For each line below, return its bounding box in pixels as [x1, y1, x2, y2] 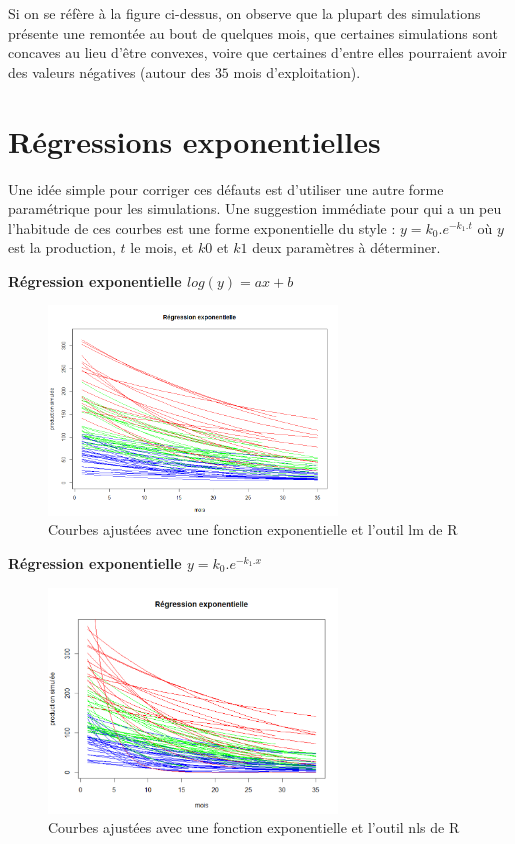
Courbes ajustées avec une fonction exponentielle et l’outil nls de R [48, 817, 460, 838]
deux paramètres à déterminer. [252, 237, 441, 258]
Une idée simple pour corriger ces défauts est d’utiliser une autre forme [8, 178, 444, 199]
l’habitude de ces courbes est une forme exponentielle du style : [8, 217, 396, 238]
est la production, [8, 237, 116, 258]
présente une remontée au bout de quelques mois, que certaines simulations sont [8, 22, 498, 43]
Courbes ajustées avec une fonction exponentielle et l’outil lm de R [48, 519, 458, 540]
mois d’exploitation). [233, 61, 361, 82]
